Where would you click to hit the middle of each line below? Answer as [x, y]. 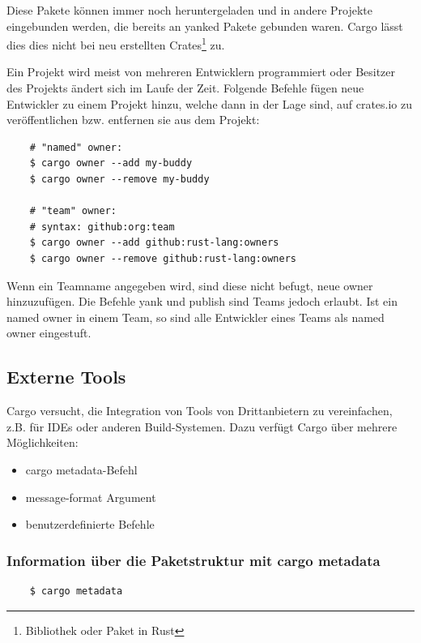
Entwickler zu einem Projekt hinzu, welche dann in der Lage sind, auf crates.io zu [210, 103]
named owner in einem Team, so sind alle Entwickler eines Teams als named [196, 317]
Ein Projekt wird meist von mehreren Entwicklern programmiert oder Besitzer [201, 72]
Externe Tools [66, 377]
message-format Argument [91, 497]
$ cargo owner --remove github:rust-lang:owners [163, 258]
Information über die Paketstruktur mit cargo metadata [193, 560]
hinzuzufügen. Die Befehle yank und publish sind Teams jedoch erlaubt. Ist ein [202, 301]
